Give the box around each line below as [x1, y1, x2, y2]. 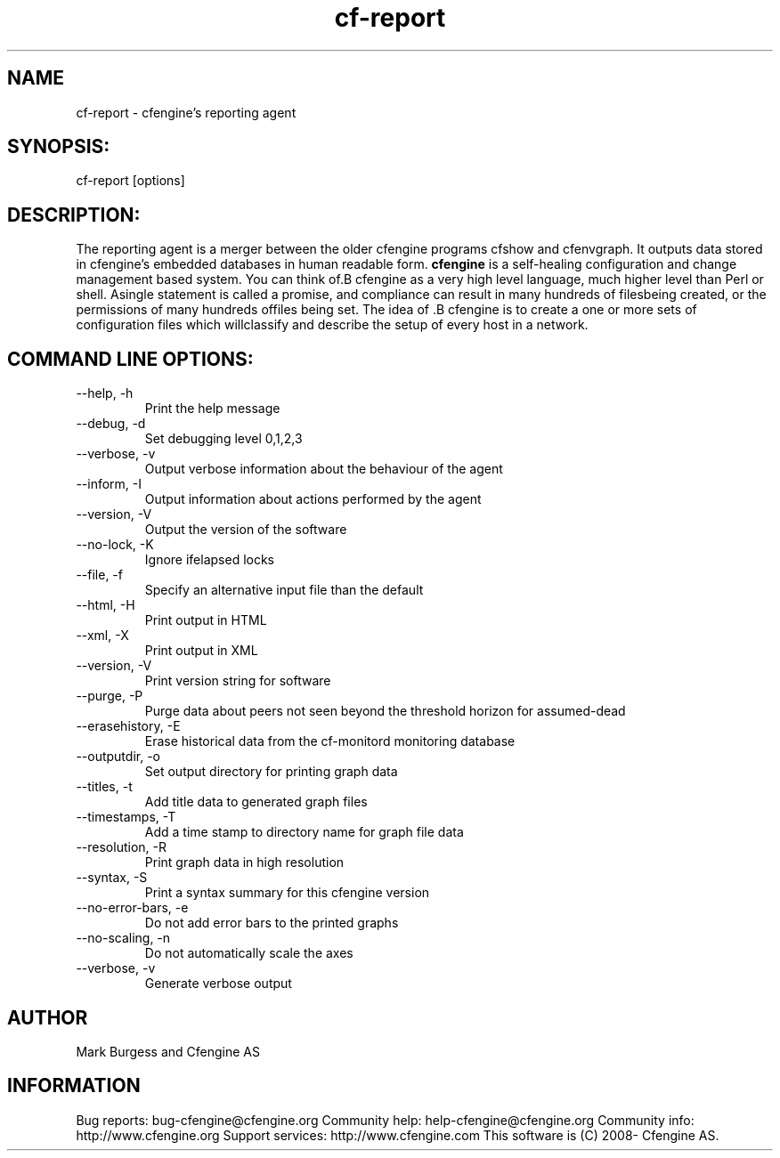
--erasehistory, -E [76, 718, 181, 734]
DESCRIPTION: [7, 203, 141, 226]
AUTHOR [7, 1006, 88, 1029]
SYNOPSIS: [7, 135, 110, 158]
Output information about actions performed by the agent [144, 491, 482, 507]
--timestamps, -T [76, 809, 176, 825]
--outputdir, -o [76, 749, 160, 765]
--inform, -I [76, 476, 142, 492]
